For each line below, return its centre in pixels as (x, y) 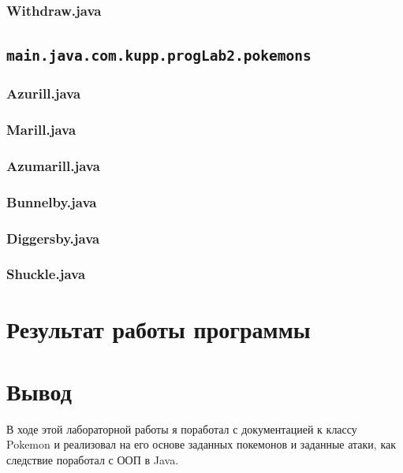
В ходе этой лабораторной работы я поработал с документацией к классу (182, 428)
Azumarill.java (53, 165)
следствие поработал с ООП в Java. (93, 459)
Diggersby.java (53, 238)
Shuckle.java (46, 274)
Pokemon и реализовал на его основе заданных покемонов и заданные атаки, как (201, 444)
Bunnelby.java (52, 201)
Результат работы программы (159, 329)
